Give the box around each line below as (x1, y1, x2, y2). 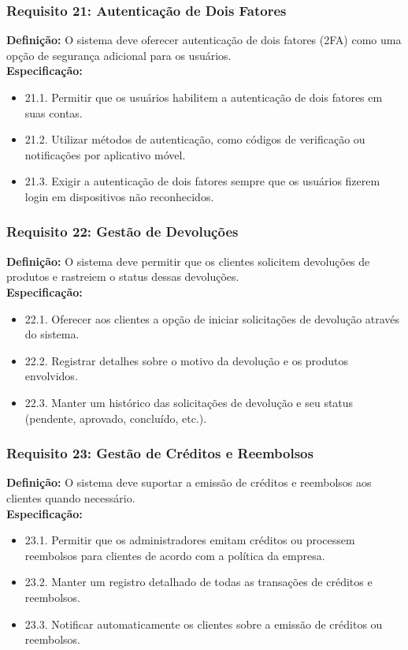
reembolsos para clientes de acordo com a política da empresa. (24, 547, 325, 563)
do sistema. (24, 326, 80, 342)
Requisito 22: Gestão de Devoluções (6, 222, 239, 241)
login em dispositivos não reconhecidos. (24, 188, 214, 204)
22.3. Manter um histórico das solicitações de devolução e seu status (24, 394, 354, 410)
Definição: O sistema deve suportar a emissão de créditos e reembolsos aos (6, 474, 372, 491)
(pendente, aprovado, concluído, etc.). (24, 409, 207, 426)
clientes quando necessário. (6, 489, 135, 506)
